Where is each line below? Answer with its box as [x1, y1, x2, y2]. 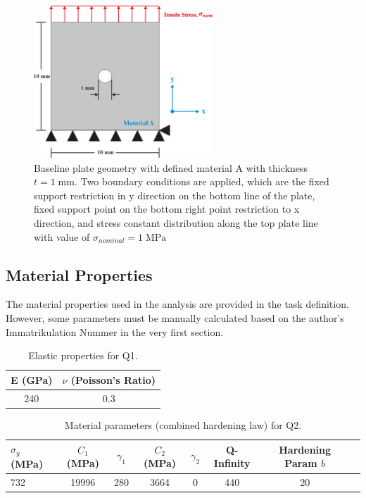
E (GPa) [11, 372, 53, 387]
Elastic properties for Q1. [28, 348, 138, 363]
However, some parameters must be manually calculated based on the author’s [6, 311, 344, 325]
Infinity [213, 456, 251, 471]
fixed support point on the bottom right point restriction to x [34, 201, 300, 216]
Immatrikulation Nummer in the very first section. [6, 324, 224, 339]
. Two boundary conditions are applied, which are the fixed [74, 174, 329, 189]
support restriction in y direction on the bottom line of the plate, [34, 187, 315, 202]
